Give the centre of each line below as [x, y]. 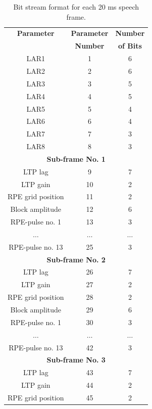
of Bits [130, 46]
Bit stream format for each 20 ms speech [76, 7]
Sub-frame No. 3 [76, 360]
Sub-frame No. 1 [76, 158]
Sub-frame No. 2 [76, 259]
